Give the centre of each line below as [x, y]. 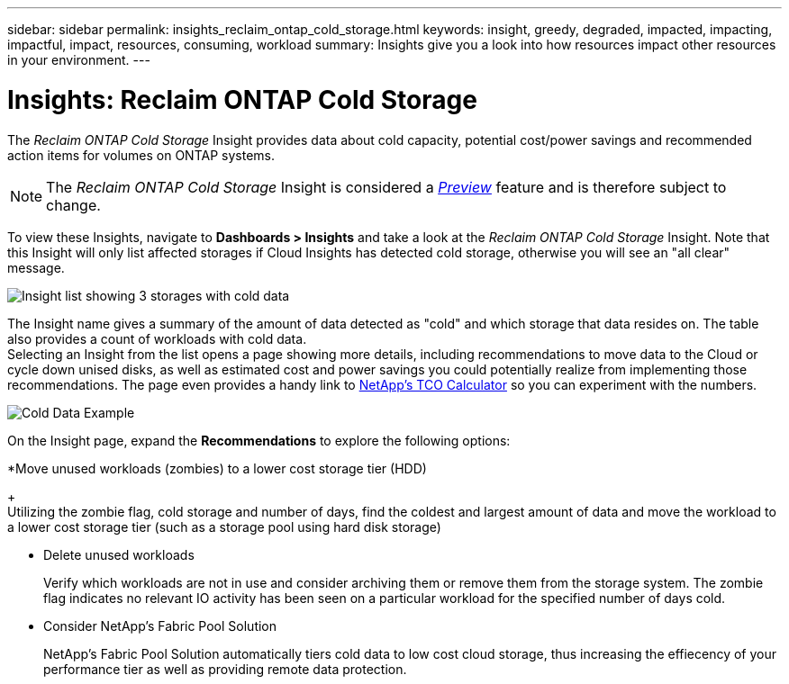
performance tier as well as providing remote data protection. [225, 669]
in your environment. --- [79, 60]
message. [36, 267]
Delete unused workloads [119, 554]
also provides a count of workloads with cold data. [157, 338]
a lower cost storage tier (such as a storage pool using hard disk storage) [224, 526]
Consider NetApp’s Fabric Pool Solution [160, 625]
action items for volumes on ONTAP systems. [141, 155]
